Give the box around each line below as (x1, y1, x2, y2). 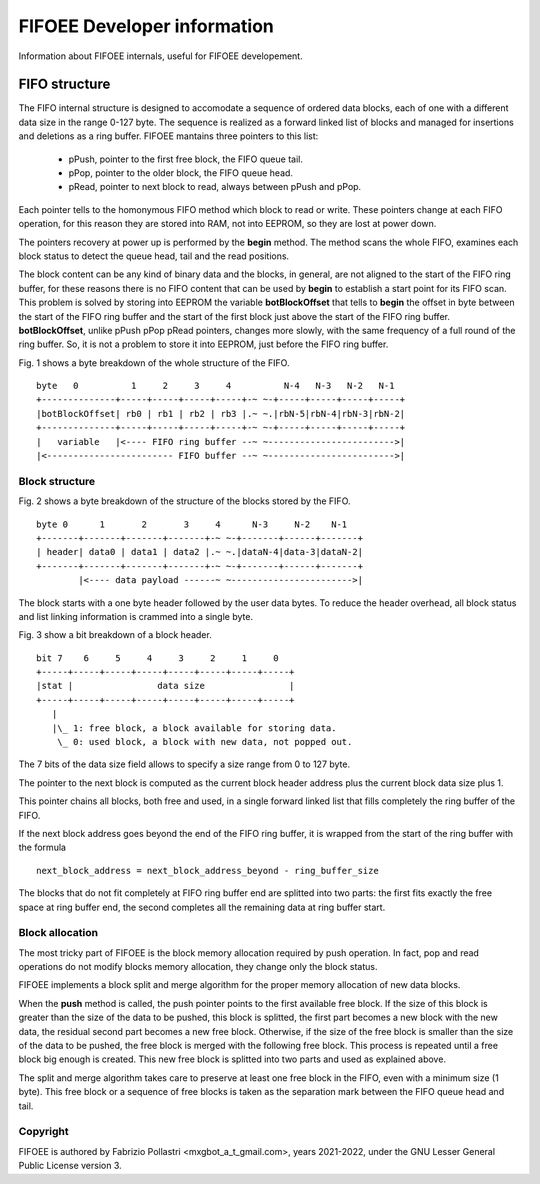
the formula (18, 841, 67, 854)
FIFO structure (18, 76, 111, 93)
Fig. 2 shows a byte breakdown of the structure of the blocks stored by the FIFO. (18, 495, 351, 507)
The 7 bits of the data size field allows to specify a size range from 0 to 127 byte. (18, 758, 351, 770)
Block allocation (18, 926, 99, 940)
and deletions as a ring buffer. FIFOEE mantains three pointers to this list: (18, 130, 319, 142)
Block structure (18, 474, 96, 488)
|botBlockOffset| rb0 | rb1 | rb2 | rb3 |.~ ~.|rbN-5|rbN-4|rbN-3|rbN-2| (36, 408, 406, 419)
